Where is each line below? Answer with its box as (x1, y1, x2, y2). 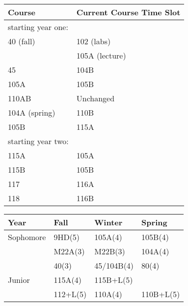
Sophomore (8, 231, 46, 243)
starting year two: (8, 135, 69, 147)
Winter (94, 216, 123, 228)
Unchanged (76, 92, 115, 104)
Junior (8, 274, 30, 285)
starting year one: (8, 21, 68, 32)
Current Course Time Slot (76, 6, 181, 18)
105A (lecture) (76, 50, 126, 61)
